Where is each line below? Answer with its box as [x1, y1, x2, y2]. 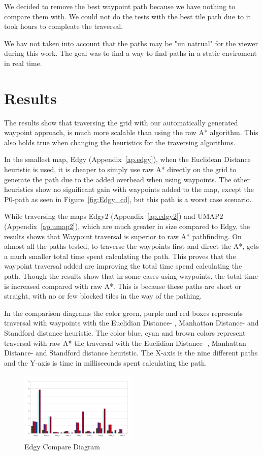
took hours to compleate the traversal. [4, 21, 123, 31]
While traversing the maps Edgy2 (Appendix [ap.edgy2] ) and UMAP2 [4, 211, 223, 221]
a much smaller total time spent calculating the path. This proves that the [4, 250, 236, 261]
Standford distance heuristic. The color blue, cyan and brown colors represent [4, 327, 246, 338]
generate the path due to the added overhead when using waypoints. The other [4, 174, 250, 184]
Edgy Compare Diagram [24, 441, 101, 451]
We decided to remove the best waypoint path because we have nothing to [4, 1, 236, 11]
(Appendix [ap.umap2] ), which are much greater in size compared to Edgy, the [4, 221, 250, 232]
